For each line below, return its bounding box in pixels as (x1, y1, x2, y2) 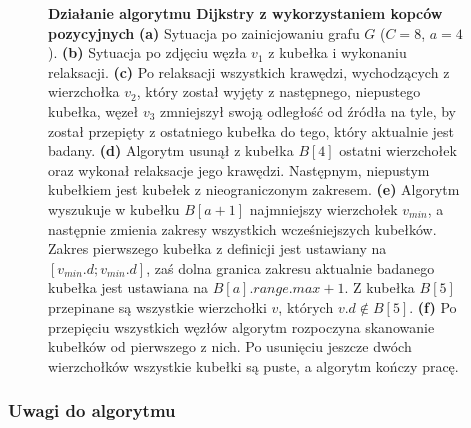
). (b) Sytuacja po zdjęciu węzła (48, 42, 247, 63)
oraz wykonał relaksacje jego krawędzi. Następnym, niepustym (48, 159, 430, 180)
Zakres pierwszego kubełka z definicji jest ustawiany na (48, 238, 387, 259)
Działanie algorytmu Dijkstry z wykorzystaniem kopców (48, 3, 443, 23)
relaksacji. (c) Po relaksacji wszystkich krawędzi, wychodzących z (48, 61, 450, 82)
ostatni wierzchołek (339, 140, 457, 161)
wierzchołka (48, 81, 120, 102)
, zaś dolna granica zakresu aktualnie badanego (146, 257, 435, 278)
